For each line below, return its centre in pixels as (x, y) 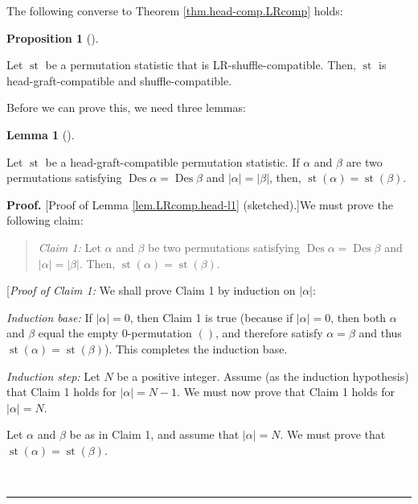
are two (364, 161)
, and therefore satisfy (269, 333)
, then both (359, 317)
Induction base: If (49, 317)
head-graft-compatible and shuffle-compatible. (119, 80)
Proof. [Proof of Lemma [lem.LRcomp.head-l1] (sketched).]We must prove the (200, 204)
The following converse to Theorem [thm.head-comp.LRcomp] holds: (175, 10)
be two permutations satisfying (224, 247)
